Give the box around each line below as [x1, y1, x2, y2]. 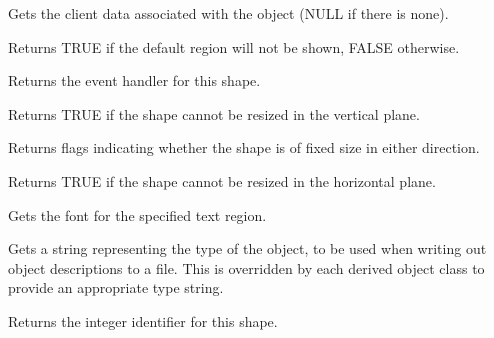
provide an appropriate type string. [8, 277, 224, 298]
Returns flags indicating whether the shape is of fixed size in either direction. [8, 137, 480, 158]
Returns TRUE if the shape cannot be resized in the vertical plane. [8, 103, 420, 124]
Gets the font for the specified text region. [8, 204, 267, 225]
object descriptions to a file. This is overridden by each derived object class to [8, 257, 485, 278]
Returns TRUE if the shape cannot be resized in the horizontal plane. [8, 170, 436, 191]
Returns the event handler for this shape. [8, 70, 261, 91]
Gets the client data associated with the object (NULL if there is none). [8, 3, 449, 23]
